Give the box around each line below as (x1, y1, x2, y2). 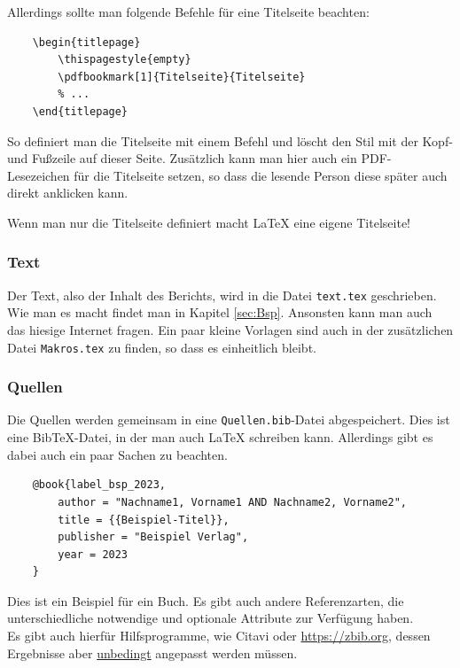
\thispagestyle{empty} (58, 53, 191, 66)
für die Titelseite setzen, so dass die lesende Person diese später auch (74, 166, 448, 184)
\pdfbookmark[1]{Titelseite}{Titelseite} (58, 70, 306, 83)
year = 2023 (58, 548, 129, 561)
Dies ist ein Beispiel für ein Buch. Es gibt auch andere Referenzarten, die (7, 591, 404, 610)
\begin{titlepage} (32, 35, 141, 49)
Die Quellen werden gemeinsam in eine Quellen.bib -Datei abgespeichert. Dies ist (7, 410, 450, 429)
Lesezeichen (7, 166, 70, 184)
